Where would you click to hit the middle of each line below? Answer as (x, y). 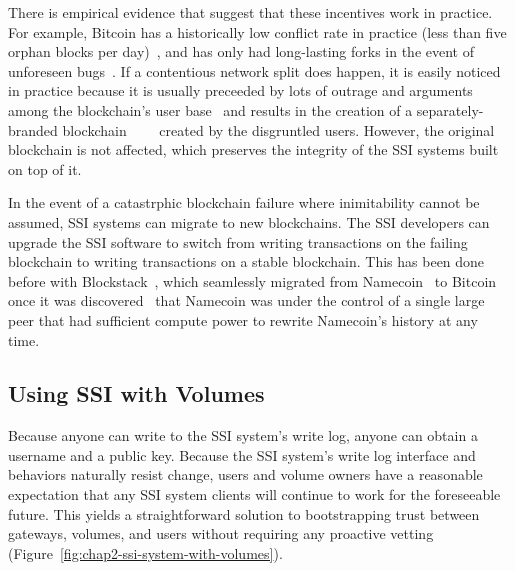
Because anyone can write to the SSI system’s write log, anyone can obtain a (243, 435)
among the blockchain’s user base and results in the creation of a (210, 109)
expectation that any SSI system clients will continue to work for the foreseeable (254, 494)
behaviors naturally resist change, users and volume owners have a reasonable (245, 474)
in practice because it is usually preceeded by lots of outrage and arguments (240, 90)
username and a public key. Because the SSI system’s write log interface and (242, 454)
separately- (450, 109)
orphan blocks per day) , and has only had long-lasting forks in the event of (241, 51)
